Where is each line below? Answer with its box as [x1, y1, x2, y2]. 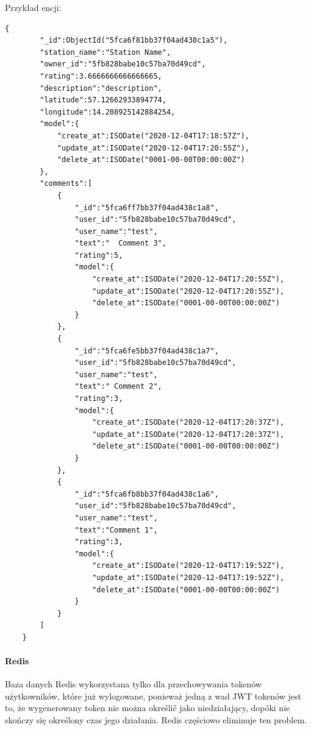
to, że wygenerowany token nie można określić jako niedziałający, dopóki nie [5, 701, 290, 714]
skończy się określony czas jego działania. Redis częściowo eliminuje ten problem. [5, 714, 307, 726]
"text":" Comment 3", [74, 239, 166, 248]
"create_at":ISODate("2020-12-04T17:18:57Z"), [57, 131, 249, 140]
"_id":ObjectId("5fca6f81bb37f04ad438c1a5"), [40, 36, 228, 45]
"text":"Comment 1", [74, 525, 158, 534]
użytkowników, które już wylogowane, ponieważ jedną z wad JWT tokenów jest [5, 689, 301, 702]
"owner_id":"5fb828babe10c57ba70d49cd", [40, 60, 206, 69]
